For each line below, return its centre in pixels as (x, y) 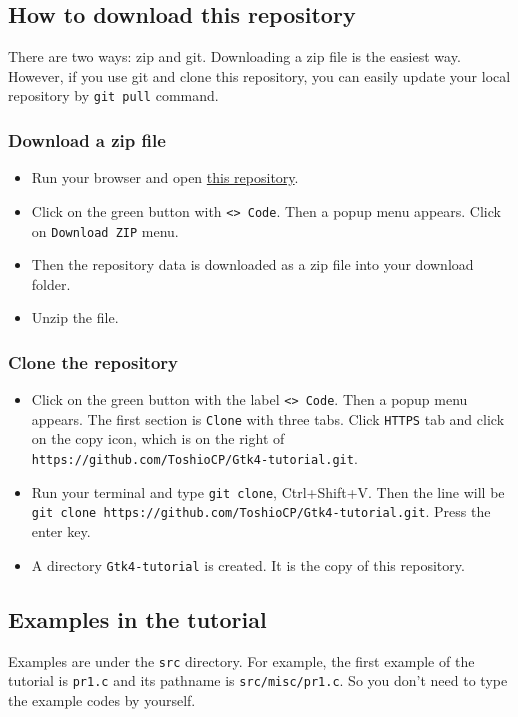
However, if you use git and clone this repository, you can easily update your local (259, 75)
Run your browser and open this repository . (165, 177)
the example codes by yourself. (102, 699)
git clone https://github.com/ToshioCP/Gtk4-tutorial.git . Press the (261, 511)
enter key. (61, 531)
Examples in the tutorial (137, 618)
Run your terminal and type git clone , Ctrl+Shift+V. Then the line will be (268, 491)
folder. (51, 283)
